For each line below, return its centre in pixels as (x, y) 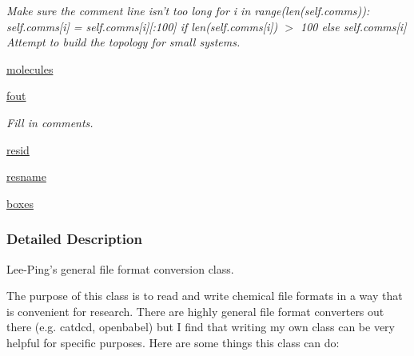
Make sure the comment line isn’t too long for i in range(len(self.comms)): (188, 10)
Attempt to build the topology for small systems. (123, 42)
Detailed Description (74, 239)
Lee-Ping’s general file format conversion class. (120, 268)
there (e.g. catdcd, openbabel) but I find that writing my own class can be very (201, 327)
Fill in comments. (50, 122)
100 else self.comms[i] (354, 26)
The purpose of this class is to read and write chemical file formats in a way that (205, 296)
